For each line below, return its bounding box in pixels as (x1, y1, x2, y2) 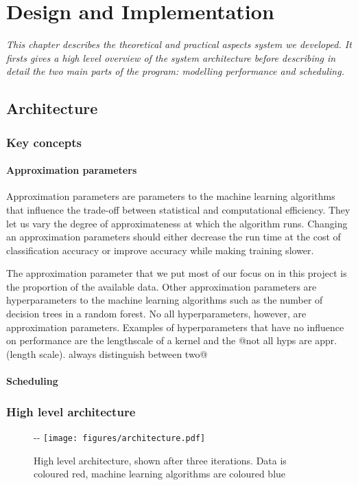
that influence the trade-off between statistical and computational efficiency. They (6, 202, 350, 216)
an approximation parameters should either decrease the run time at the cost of (6, 229, 341, 244)
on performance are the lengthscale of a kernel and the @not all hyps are (6, 333, 312, 348)
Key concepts (6, 133, 82, 150)
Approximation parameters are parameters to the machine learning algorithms (6, 189, 335, 203)
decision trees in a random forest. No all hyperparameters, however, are (6, 306, 307, 321)
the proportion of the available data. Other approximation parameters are (6, 279, 317, 293)
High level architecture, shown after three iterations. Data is (34, 453, 287, 467)
